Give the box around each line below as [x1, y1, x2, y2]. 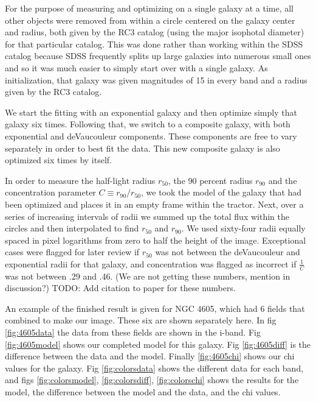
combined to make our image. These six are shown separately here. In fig [5, 314, 276, 326]
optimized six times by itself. [5, 153, 112, 166]
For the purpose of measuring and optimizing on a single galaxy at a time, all [5, 2, 294, 14]
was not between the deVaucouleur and [155, 245, 300, 258]
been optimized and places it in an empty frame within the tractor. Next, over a [5, 197, 304, 210]
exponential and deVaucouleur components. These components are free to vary [5, 129, 297, 142]
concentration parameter [5, 186, 96, 199]
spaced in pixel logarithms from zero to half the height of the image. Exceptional [5, 233, 306, 246]
